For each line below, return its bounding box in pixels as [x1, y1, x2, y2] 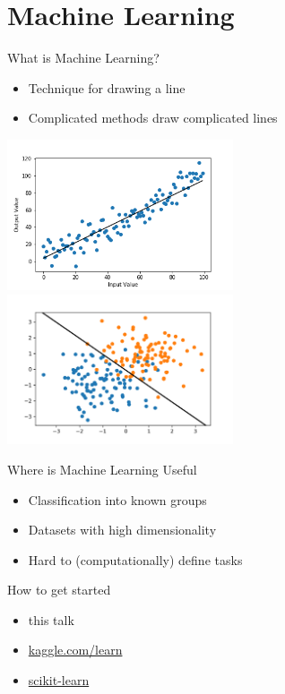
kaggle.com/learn [28, 640, 123, 659]
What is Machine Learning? [7, 48, 160, 67]
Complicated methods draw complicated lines [28, 108, 278, 127]
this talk [28, 610, 74, 629]
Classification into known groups [28, 490, 207, 509]
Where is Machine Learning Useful [7, 459, 197, 478]
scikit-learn [28, 671, 90, 690]
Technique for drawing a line [28, 78, 186, 97]
